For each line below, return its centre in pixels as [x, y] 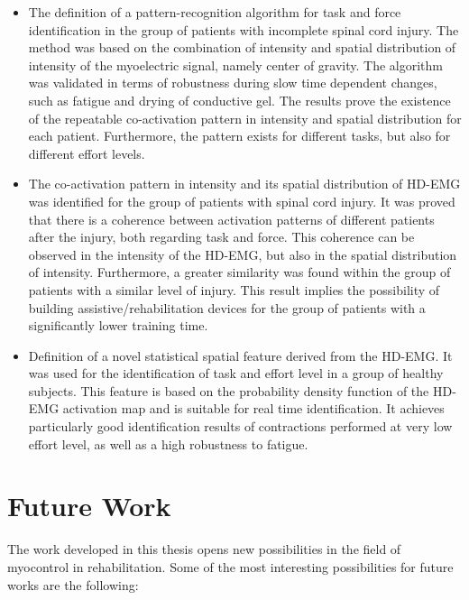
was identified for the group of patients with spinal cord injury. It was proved [242, 201]
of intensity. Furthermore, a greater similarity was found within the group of [239, 272]
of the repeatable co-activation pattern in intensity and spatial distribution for [245, 118]
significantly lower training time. [118, 325]
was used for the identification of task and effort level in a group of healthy [236, 373]
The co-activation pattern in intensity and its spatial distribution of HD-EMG [244, 184]
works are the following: [73, 584]
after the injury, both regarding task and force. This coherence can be [221, 237]
